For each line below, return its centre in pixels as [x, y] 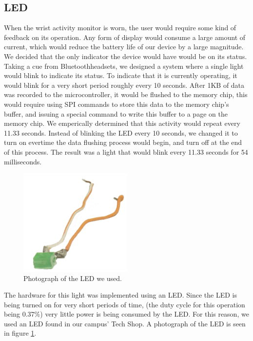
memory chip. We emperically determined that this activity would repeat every [122, 123]
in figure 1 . [20, 333]
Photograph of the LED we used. [73, 278]
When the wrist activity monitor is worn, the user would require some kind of [120, 28]
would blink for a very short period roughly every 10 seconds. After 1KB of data [124, 85]
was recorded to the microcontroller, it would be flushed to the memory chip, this [126, 94]
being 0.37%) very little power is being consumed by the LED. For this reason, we [126, 314]
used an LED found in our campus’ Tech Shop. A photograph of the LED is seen [125, 323]
